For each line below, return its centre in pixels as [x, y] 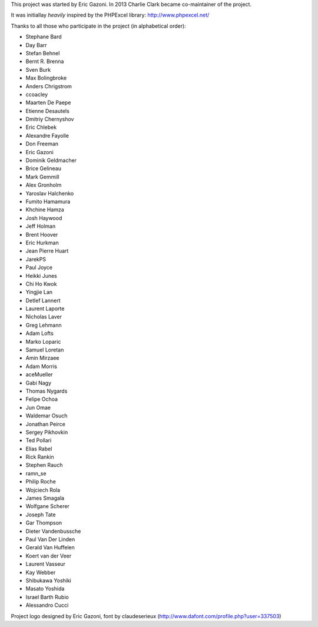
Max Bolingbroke [46, 78]
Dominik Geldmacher [51, 160]
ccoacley [37, 94]
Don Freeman [42, 144]
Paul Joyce [39, 267]
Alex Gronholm [44, 185]
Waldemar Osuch [47, 416]
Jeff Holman [41, 226]
